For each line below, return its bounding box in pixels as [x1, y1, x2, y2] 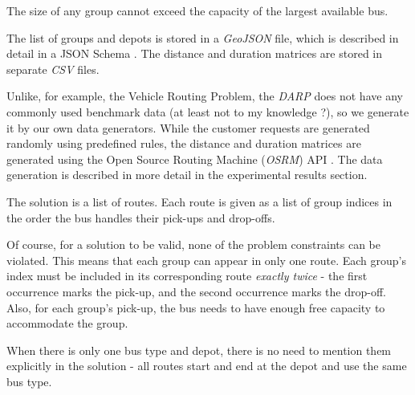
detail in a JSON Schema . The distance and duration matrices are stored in [6, 45, 383, 62]
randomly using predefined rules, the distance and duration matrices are [6, 135, 361, 152]
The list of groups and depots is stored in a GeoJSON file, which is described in [6, 29, 399, 46]
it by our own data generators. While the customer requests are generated [6, 119, 370, 136]
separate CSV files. [6, 60, 100, 77]
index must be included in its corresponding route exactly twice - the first [6, 267, 368, 284]
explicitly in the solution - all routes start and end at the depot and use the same [6, 357, 407, 374]
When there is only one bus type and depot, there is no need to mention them [6, 341, 392, 358]
